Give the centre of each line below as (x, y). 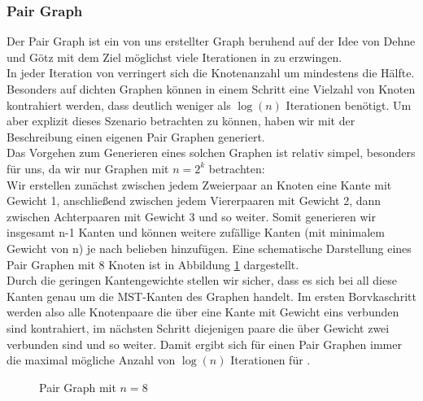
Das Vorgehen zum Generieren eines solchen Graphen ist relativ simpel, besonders (211, 153)
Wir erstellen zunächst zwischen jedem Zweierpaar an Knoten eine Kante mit (199, 184)
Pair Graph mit (78, 387)
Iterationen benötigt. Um (349, 105)
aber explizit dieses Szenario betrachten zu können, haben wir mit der (181, 121)
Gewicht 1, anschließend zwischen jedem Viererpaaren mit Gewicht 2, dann (194, 200)
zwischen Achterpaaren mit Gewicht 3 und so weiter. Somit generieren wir (191, 216)
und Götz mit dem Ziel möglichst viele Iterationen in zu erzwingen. (174, 57)
